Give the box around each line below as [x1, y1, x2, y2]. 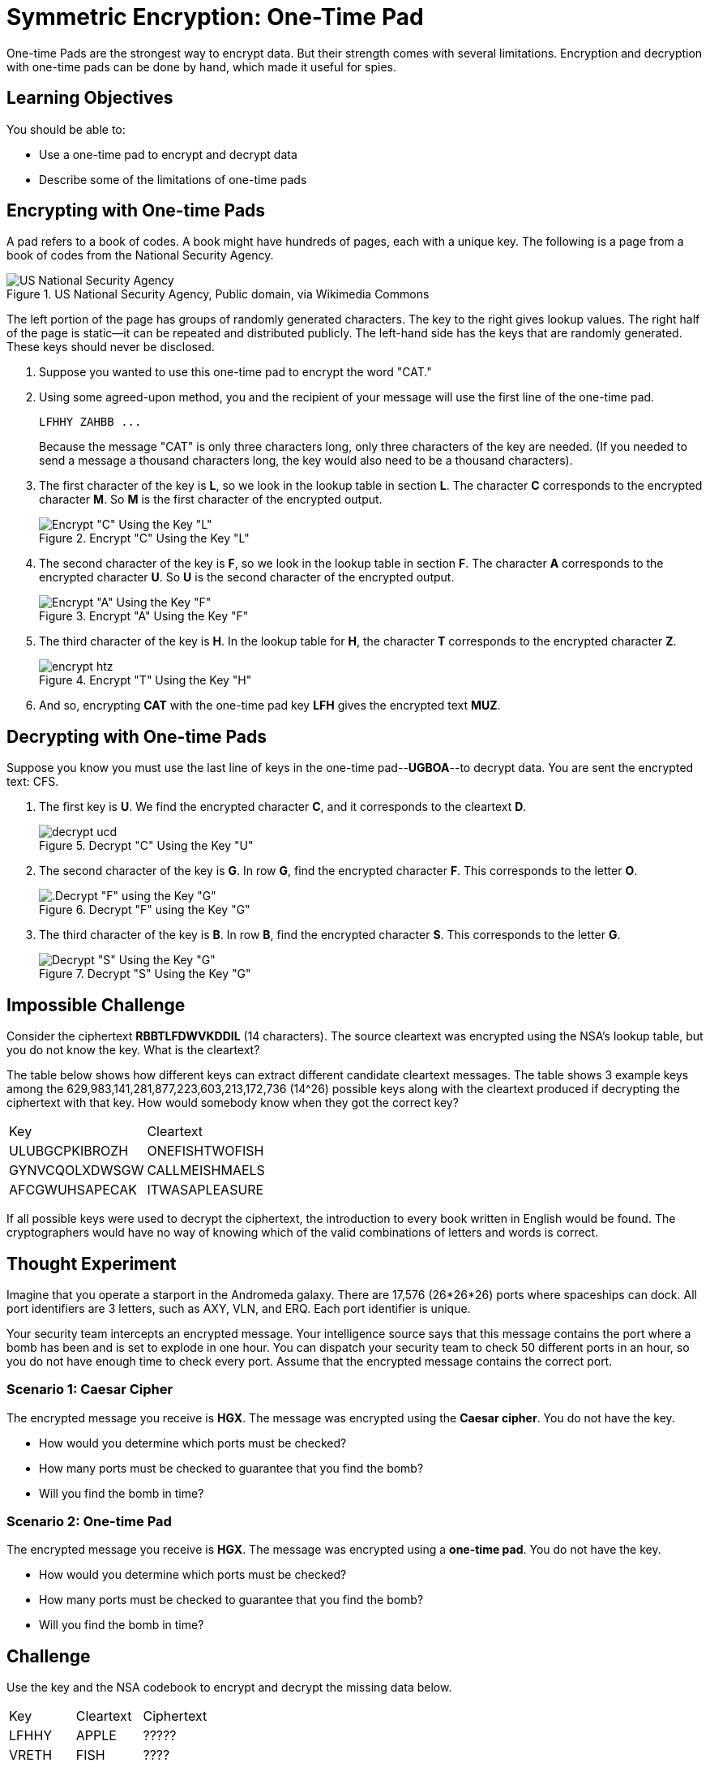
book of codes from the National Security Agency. [6, 248, 274, 263]
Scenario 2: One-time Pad [6, 1513, 172, 1530]
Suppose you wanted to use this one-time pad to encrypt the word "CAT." [39, 365, 432, 380]
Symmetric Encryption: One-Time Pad [6, 3, 424, 31]
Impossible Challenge [6, 994, 186, 1015]
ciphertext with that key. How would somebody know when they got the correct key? [6, 1096, 459, 1110]
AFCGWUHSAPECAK [9, 1182, 137, 1199]
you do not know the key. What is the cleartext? [6, 1043, 260, 1057]
